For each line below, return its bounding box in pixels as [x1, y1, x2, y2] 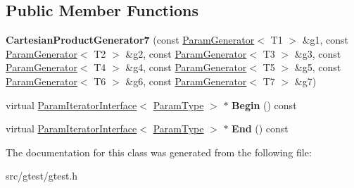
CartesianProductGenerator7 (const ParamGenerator [6, 32, 255, 47]
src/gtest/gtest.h [6, 168, 78, 183]
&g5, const [294, 60, 341, 75]
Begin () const [232, 97, 297, 112]
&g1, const [302, 32, 349, 47]
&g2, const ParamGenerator [125, 46, 247, 61]
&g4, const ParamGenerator [125, 60, 247, 75]
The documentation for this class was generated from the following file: [6, 144, 312, 159]
